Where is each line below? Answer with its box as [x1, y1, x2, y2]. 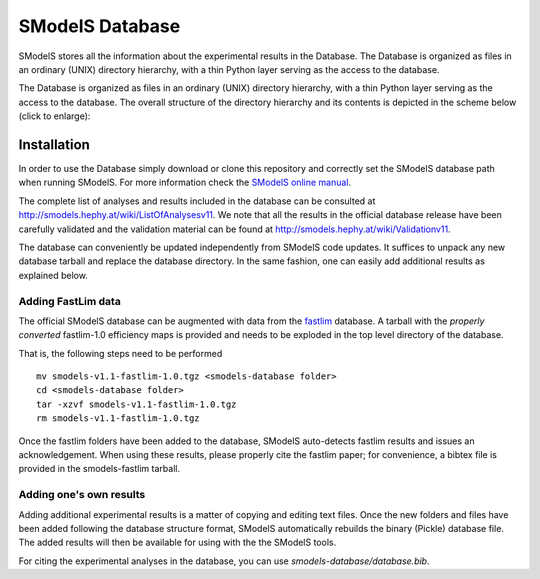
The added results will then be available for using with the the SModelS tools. [18, 536, 337, 549]
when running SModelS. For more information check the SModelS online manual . [18, 176, 352, 189]
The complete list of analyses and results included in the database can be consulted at [18, 195, 376, 207]
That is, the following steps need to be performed [18, 347, 223, 359]
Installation [18, 136, 90, 153]
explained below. [18, 269, 89, 281]
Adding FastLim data [18, 294, 122, 308]
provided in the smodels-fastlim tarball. [18, 463, 180, 475]
